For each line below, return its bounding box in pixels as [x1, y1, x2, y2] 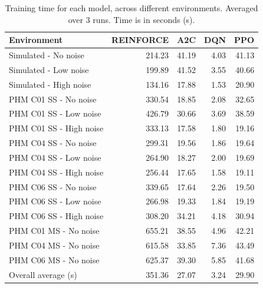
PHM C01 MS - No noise [9, 224, 100, 237]
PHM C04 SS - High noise [9, 165, 104, 178]
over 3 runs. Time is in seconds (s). [68, 13, 195, 25]
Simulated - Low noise [9, 63, 89, 75]
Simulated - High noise [9, 78, 91, 90]
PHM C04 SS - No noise [9, 137, 97, 149]
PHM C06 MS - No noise [9, 253, 100, 266]
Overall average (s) [9, 268, 77, 280]
